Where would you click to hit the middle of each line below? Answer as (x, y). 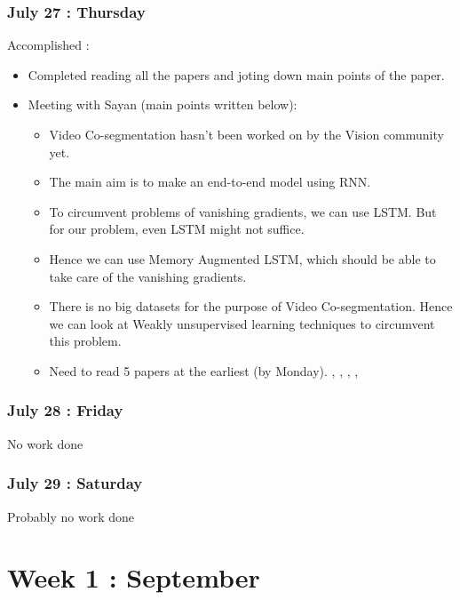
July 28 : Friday (65, 410)
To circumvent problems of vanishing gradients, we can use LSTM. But (243, 211)
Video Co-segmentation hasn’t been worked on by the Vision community (246, 134)
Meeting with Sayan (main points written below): (163, 104)
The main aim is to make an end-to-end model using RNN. (210, 182)
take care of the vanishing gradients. (148, 276)
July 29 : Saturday (75, 483)
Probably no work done (71, 516)
